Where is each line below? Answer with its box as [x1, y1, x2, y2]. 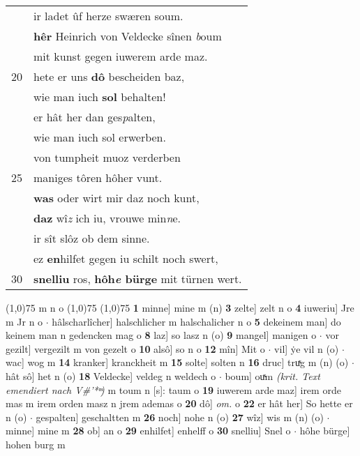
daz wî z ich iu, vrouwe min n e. [33, 210, 181, 226]
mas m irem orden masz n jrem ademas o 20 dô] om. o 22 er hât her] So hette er [6, 396, 353, 411]
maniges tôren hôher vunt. [33, 169, 163, 185]
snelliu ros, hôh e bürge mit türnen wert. [33, 271, 242, 287]
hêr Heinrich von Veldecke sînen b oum [33, 28, 222, 44]
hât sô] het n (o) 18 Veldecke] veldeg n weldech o [6, 368, 216, 383]
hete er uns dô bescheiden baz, [33, 68, 185, 84]
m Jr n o [6, 314, 43, 328]
